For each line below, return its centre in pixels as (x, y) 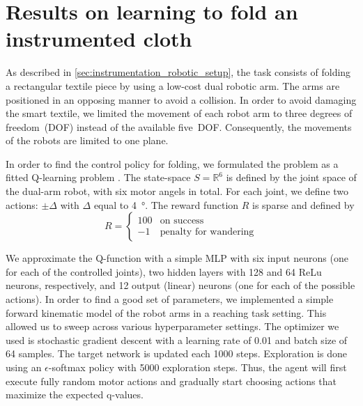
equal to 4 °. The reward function (166, 204)
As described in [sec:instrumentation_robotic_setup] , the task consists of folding (178, 72)
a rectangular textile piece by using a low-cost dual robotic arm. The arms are (173, 85)
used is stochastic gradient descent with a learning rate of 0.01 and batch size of (177, 339)
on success (182, 221)
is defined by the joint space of (291, 177)
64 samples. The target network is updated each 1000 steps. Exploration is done (176, 353)
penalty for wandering (207, 232)
